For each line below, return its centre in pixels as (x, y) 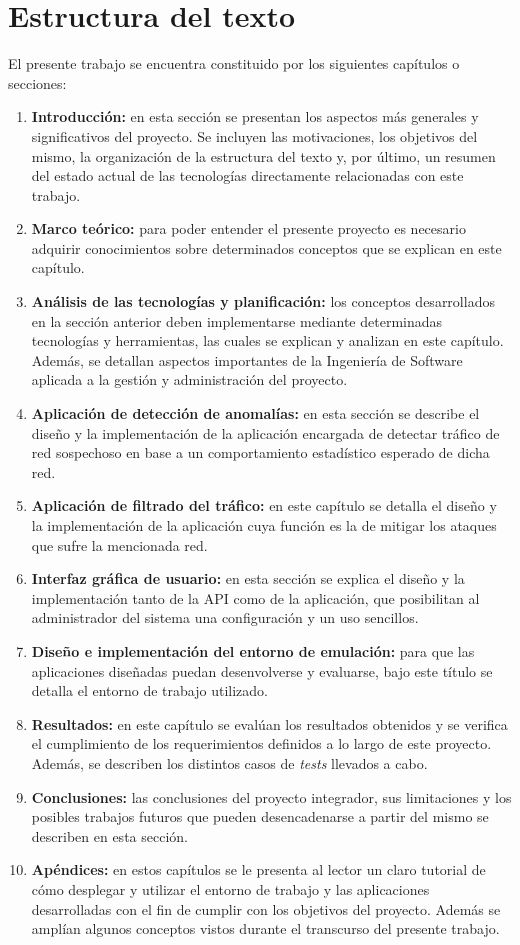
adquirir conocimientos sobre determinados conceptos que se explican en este (266, 247)
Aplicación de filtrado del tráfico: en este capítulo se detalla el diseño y (264, 505)
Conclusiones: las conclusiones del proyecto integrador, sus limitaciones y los (271, 796)
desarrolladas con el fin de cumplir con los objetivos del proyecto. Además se (266, 908)
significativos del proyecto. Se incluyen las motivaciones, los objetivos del (254, 135)
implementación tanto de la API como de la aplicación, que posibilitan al (255, 597)
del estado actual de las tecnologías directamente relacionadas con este (247, 175)
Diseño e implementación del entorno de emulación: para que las (253, 650)
